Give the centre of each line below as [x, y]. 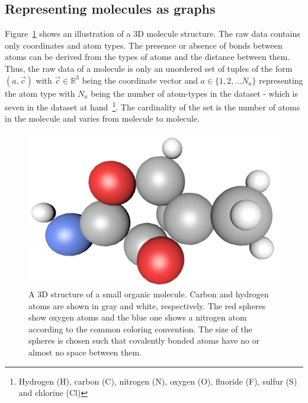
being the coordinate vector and [140, 80]
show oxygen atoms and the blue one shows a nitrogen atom [138, 317]
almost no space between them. [85, 352]
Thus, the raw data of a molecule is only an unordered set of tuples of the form [149, 68]
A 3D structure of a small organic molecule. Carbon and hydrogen [149, 293]
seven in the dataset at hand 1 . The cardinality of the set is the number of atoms [153, 106]
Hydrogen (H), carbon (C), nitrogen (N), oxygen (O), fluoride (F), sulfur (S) [158, 381]
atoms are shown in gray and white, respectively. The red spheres [147, 305]
